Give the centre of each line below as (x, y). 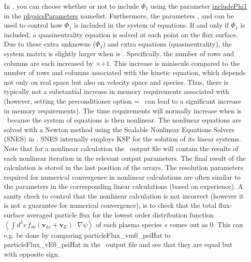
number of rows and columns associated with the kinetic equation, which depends (125, 72)
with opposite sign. (32, 254)
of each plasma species (129, 224)
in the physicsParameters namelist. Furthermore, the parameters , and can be (119, 15)
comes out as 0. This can (206, 224)
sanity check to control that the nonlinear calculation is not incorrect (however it (124, 195)
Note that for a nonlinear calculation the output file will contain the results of (121, 148)
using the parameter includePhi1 (199, 6)
